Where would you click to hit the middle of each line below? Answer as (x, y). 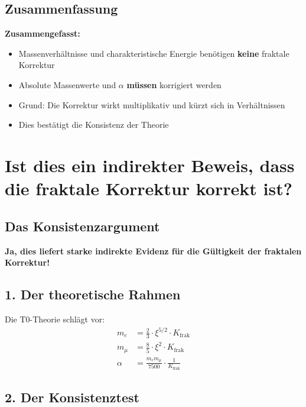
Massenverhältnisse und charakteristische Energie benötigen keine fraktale (154, 53)
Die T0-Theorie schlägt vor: (55, 319)
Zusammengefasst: (43, 33)
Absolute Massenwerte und (67, 84)
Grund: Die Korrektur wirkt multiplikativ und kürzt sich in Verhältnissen (152, 104)
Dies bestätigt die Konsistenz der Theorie (94, 125)
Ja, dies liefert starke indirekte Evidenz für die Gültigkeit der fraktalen (153, 251)
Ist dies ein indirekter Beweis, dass (150, 165)
